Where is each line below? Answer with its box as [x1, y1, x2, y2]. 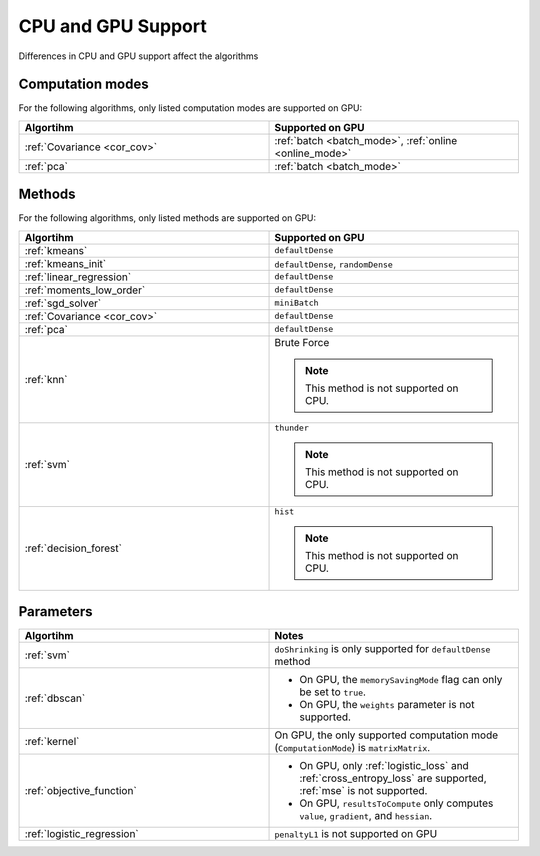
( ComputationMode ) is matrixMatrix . [274, 741, 431, 755]
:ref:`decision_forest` [24, 541, 122, 555]
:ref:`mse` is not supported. [299, 784, 428, 798]
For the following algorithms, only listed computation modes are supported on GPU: [18, 102, 363, 114]
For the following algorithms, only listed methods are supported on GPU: [18, 212, 317, 224]
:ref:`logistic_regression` [24, 827, 139, 841]
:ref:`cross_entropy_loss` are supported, [299, 771, 487, 785]
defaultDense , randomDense [274, 256, 394, 270]
